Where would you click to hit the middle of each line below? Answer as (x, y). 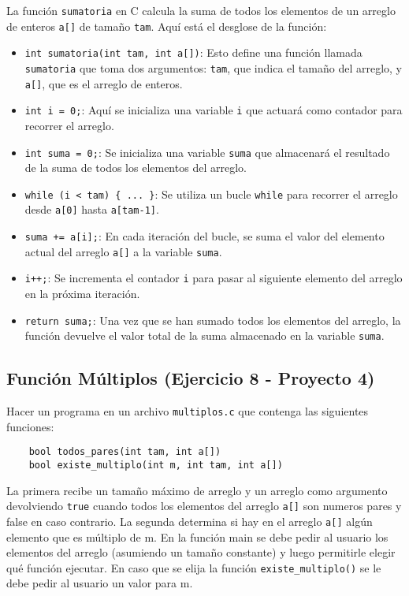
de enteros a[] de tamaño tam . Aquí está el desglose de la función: (167, 26)
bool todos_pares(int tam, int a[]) (125, 452)
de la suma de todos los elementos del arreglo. (136, 168)
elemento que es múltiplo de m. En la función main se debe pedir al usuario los (197, 536)
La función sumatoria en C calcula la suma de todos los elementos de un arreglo (201, 10)
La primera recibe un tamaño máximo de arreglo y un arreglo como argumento (197, 490)
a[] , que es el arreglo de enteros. (104, 83)
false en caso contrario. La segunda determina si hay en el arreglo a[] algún (190, 521)
